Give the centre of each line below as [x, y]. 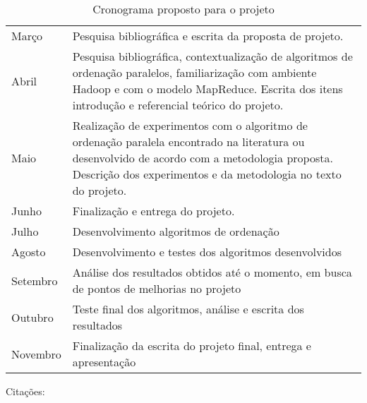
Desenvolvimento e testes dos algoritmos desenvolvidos [207, 252]
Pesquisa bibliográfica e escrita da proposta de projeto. [208, 36]
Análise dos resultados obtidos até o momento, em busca [212, 272]
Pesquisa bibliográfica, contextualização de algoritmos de [212, 56]
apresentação [104, 362]
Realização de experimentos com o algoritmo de [190, 125]
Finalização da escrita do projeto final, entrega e [192, 345]
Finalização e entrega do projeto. [154, 211]
